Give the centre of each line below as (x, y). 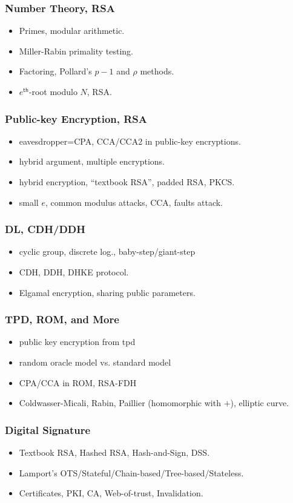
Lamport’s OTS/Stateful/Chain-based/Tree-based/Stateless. (131, 472)
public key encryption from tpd (77, 342)
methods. (157, 71)
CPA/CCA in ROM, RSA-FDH (78, 382)
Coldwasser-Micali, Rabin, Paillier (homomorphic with (120, 403)
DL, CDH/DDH (45, 229)
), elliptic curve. (260, 403)
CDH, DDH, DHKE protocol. (74, 272)
